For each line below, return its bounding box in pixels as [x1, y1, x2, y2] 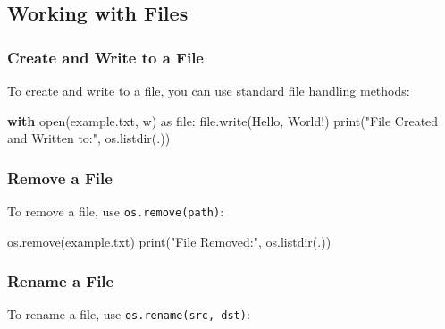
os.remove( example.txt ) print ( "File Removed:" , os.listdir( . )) [7, 232, 332, 250]
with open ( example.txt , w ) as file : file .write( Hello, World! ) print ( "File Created [7, 111, 439, 130]
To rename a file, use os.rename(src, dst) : [7, 305, 250, 324]
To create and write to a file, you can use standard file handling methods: [7, 81, 410, 99]
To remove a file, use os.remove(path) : [7, 202, 224, 220]
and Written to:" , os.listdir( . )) [7, 129, 171, 148]
